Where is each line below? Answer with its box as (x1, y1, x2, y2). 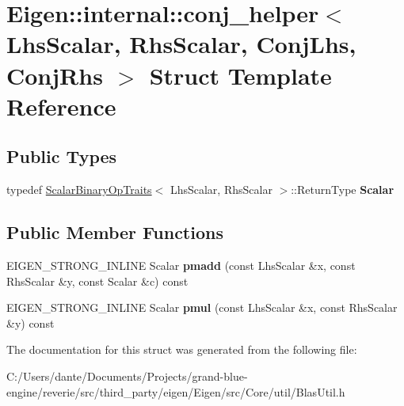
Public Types (6, 144, 117, 169)
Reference (6, 89, 116, 122)
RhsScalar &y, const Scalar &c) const (6, 272, 189, 289)
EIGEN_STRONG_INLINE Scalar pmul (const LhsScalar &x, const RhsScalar (6, 299, 398, 316)
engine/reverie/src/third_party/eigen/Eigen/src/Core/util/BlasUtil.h (6, 383, 345, 400)
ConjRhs (6, 59, 103, 91)
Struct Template (149, 59, 332, 91)
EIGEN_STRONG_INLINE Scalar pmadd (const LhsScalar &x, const (6, 256, 356, 273)
